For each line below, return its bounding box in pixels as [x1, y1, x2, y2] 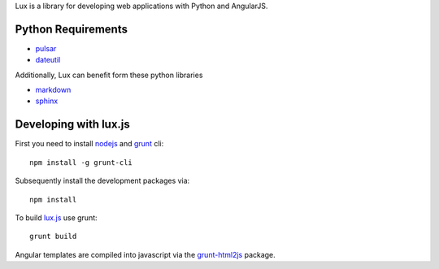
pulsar [35, 43, 57, 53]
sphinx [35, 96, 59, 106]
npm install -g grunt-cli [29, 158, 133, 167]
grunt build [29, 232, 77, 241]
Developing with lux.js [15, 118, 130, 132]
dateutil [35, 55, 61, 65]
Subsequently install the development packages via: [15, 176, 190, 186]
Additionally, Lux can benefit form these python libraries [15, 70, 203, 80]
